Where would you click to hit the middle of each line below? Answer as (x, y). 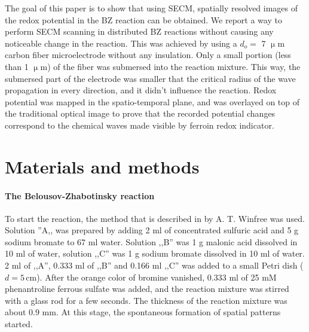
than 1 (17, 66)
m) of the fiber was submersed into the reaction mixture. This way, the (170, 66)
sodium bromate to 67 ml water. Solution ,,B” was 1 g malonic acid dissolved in (151, 241)
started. (19, 324)
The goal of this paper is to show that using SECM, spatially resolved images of (152, 8)
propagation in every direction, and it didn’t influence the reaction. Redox (141, 90)
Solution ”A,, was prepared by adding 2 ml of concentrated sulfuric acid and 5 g (152, 230)
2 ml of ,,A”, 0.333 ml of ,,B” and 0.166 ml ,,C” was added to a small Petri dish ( (154, 265)
